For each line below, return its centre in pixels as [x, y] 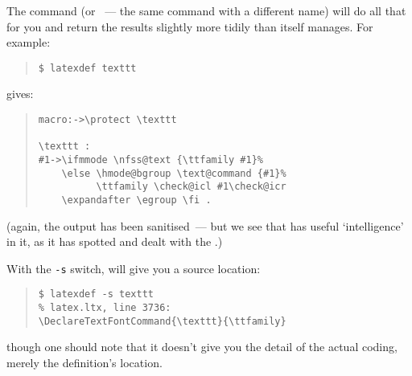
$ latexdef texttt [87, 68]
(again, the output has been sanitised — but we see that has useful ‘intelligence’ [205, 225]
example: [29, 42]
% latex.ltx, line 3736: [105, 308]
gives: [20, 94]
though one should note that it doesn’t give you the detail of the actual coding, [202, 347]
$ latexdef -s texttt [96, 294]
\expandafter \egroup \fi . [136, 200]
